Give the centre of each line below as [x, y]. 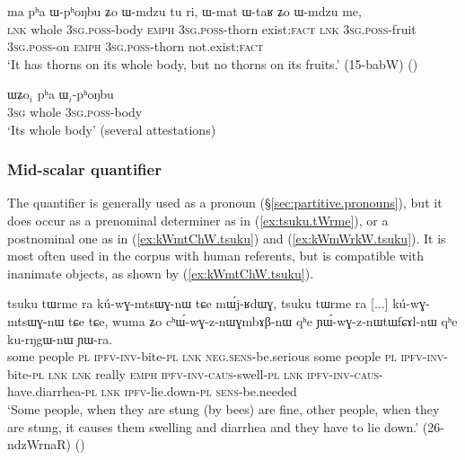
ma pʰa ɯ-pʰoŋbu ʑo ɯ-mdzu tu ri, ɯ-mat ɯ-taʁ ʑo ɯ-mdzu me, [184, 11]
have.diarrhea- [46, 391]
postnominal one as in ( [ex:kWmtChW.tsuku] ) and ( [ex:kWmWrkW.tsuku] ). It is [227, 238]
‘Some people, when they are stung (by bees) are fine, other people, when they [224, 408]
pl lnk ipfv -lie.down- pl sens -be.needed [191, 391]
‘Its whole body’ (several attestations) [112, 129]
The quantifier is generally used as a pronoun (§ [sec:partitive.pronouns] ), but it [225, 203]
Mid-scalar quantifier [84, 169]
